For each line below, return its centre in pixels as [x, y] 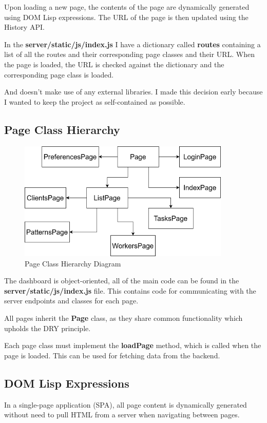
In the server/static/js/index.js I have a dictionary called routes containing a [132, 44]
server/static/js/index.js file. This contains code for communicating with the [130, 290]
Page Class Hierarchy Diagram [73, 263]
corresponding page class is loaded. [59, 74]
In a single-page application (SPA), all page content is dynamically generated [126, 404]
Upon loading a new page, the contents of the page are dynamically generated [127, 7]
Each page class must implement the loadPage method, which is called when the [133, 345]
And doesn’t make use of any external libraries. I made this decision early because [133, 92]
